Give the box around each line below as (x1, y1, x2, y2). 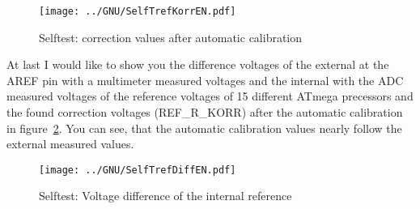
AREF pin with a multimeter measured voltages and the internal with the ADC (6, 71, 404, 88)
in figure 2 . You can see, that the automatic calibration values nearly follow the (6, 119, 402, 136)
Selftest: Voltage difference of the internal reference (39, 187, 292, 204)
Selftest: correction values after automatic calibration (39, 28, 303, 45)
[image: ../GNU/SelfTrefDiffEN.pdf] (39, 164, 236, 176)
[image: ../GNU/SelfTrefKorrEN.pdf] (39, 6, 236, 17)
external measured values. (6, 135, 134, 152)
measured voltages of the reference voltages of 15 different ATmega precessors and (6, 87, 414, 104)
